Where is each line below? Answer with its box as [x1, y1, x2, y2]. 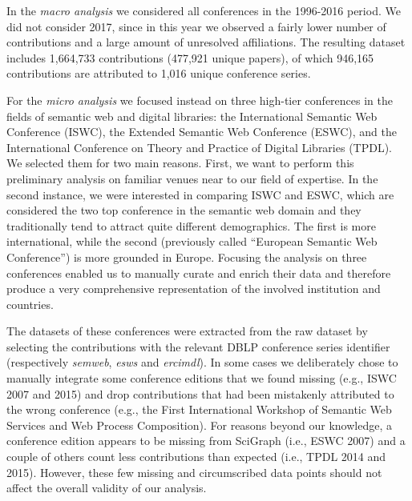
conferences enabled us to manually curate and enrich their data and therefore [6, 264, 391, 281]
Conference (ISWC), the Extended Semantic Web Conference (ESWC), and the [6, 123, 397, 140]
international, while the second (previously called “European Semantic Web [6, 233, 378, 250]
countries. [6, 295, 54, 312]
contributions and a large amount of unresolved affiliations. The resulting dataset [6, 34, 406, 50]
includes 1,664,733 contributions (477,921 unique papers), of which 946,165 [6, 49, 374, 66]
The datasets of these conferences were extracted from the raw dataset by [6, 323, 368, 339]
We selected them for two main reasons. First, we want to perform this [6, 154, 354, 171]
